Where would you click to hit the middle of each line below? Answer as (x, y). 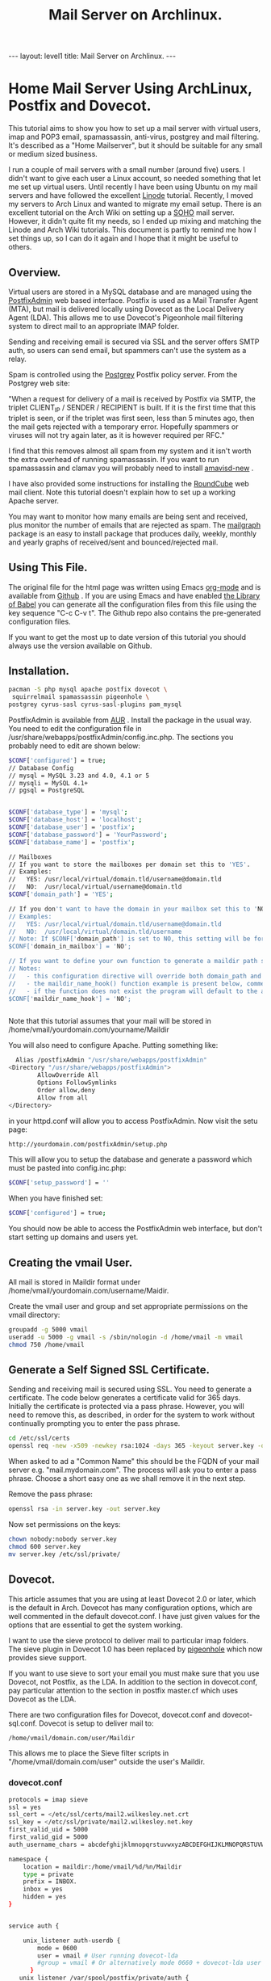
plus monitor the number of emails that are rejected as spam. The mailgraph (134, 525)
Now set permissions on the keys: (65, 1525)
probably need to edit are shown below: (75, 746)
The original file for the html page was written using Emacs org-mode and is (135, 587)
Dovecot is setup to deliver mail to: (96, 1723)
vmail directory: (34, 1315)
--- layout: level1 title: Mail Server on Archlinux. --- (92, 56)
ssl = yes (25, 1807)
